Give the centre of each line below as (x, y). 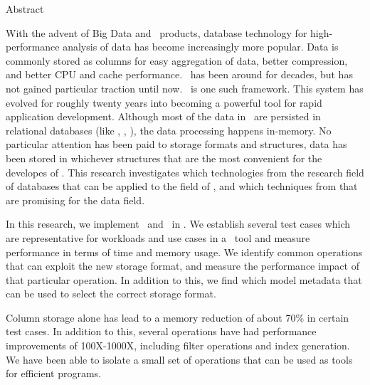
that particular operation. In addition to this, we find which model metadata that (184, 279)
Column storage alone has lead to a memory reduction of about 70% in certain (178, 317)
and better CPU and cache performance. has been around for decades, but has (179, 74)
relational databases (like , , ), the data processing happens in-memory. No (169, 130)
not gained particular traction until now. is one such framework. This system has (185, 88)
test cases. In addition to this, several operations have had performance (161, 331)
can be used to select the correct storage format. (111, 294)
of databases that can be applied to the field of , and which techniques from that (182, 186)
